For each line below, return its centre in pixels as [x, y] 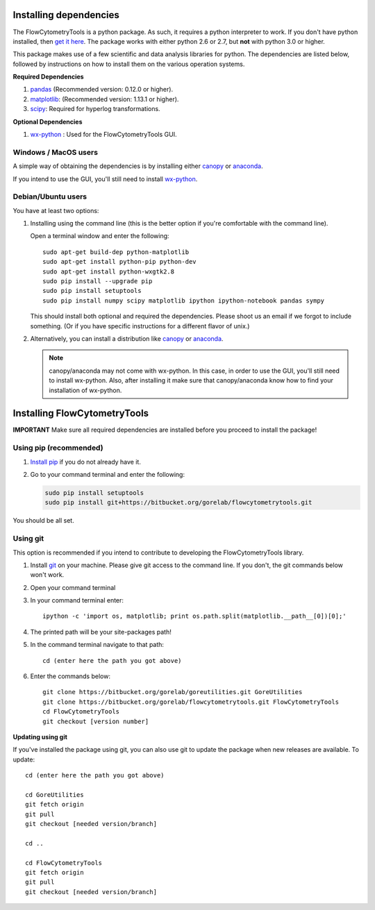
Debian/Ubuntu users [50, 196]
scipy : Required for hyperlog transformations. [95, 109]
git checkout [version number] [96, 721]
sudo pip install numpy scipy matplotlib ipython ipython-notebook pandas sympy [184, 301]
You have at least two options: [56, 210]
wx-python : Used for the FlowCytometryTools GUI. [103, 135]
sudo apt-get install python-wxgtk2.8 [109, 271]
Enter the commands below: [70, 676]
